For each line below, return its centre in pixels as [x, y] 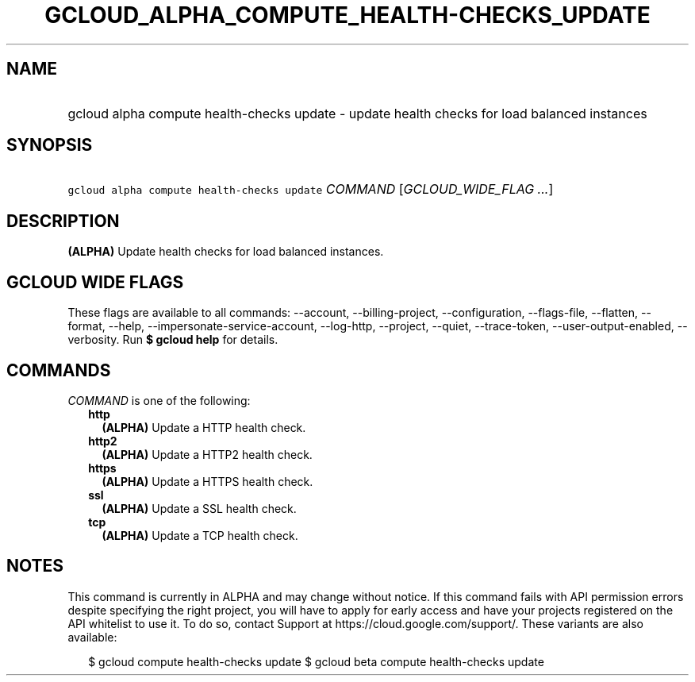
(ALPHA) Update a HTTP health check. [204, 427]
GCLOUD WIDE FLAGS [95, 282]
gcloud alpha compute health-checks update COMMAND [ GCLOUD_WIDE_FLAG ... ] [311, 189]
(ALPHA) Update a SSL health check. [199, 508]
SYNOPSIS [50, 145]
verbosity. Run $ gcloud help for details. [173, 340]
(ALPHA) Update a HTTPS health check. [207, 481]
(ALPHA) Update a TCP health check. [200, 535]
